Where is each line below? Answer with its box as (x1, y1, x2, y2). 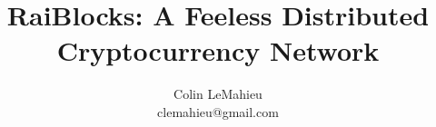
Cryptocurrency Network (56, 32, 380, 69)
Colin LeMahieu (173, 84, 263, 103)
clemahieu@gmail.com (157, 102, 279, 121)
